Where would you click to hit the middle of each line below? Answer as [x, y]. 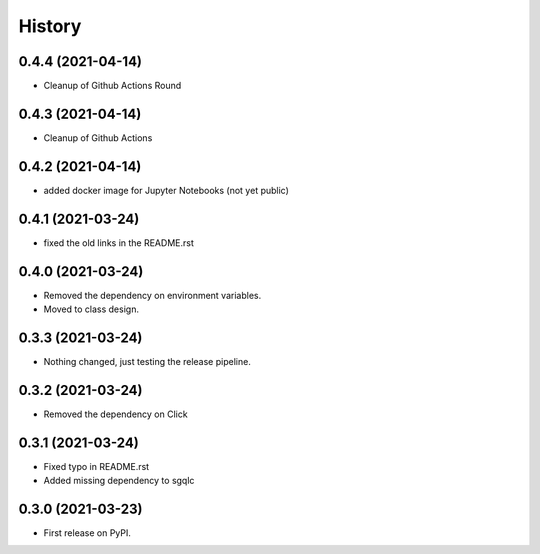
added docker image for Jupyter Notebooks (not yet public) [166, 190]
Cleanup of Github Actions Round [112, 86]
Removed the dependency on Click [116, 414]
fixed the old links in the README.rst [118, 242]
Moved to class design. [91, 309]
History [50, 26]
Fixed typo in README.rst [96, 466]
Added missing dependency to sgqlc [119, 481]
